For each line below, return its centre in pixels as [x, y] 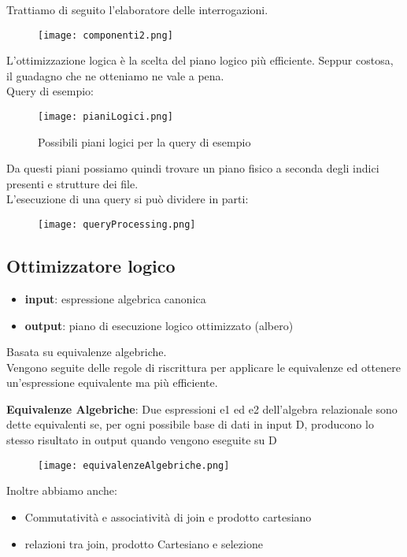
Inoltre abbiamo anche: [62, 490]
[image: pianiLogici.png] [105, 117]
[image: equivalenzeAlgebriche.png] [134, 465]
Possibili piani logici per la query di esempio [144, 141]
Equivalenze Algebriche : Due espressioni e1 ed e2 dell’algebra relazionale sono [202, 408]
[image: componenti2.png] [105, 35]
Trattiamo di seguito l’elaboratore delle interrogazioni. [137, 9]
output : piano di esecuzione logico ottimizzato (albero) [159, 325]
